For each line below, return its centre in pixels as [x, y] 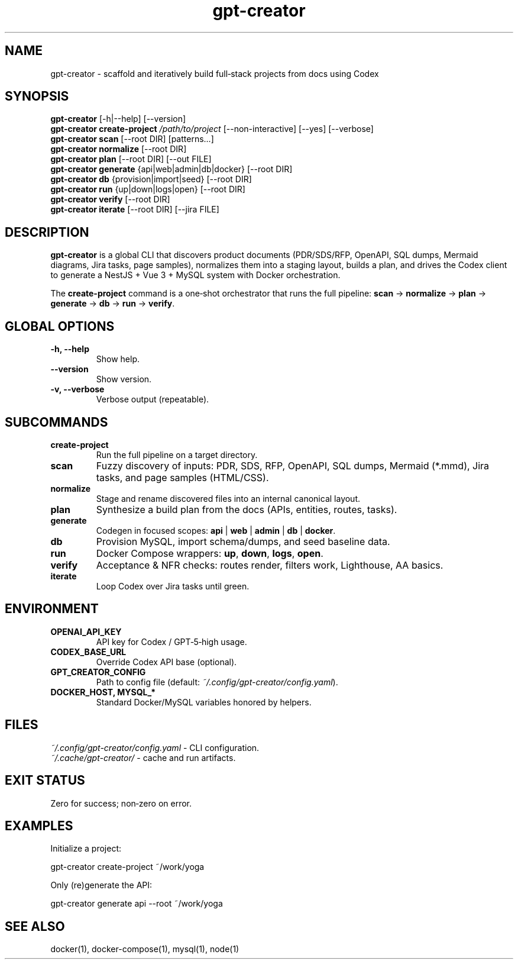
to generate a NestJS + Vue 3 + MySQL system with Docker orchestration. [195, 275]
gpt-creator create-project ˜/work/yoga [127, 867]
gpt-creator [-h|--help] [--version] [118, 119]
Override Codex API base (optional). [166, 662]
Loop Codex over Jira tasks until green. [173, 586]
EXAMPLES [39, 826]
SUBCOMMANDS [56, 422]
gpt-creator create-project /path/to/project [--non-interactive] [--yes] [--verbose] [212, 129]
